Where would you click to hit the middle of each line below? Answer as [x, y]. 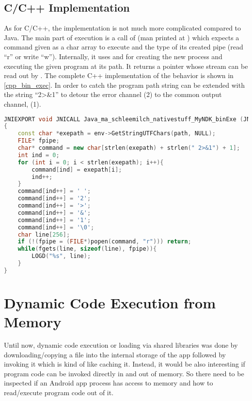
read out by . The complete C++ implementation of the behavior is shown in [119, 75]
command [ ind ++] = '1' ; [54, 220]
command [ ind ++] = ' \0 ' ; [56, 227]
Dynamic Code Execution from [110, 302]
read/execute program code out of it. [59, 393]
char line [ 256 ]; [44, 234]
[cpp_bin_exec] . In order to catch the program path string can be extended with [124, 85]
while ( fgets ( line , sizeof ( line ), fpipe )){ [87, 249]
